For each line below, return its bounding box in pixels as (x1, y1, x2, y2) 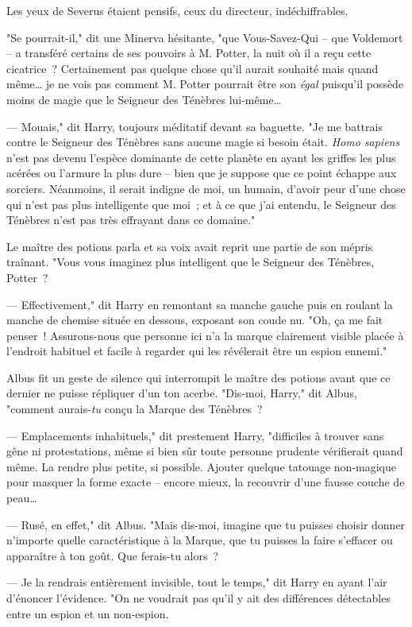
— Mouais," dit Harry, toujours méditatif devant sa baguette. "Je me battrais (6, 118, 383, 134)
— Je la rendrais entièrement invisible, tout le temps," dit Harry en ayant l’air (6, 574, 387, 590)
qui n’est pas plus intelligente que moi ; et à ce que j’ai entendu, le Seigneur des (6, 195, 396, 212)
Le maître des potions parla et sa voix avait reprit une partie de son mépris (6, 238, 373, 254)
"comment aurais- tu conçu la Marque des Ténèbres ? (6, 401, 263, 417)
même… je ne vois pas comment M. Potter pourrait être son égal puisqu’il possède (6, 75, 404, 92)
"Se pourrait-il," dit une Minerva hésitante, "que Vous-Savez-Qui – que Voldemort (6, 29, 403, 45)
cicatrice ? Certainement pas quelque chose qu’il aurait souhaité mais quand (6, 60, 379, 76)
